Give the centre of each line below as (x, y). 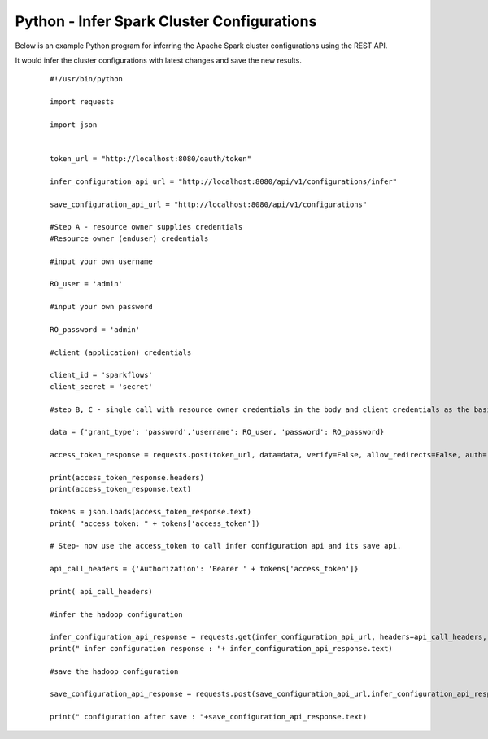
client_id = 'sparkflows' (102, 375)
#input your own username (102, 261)
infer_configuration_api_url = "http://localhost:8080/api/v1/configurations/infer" (224, 181)
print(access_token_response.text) (121, 489)
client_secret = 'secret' (102, 386)
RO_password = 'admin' (95, 329)
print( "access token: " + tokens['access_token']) (155, 523)
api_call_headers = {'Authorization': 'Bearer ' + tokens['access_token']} (204, 569)
